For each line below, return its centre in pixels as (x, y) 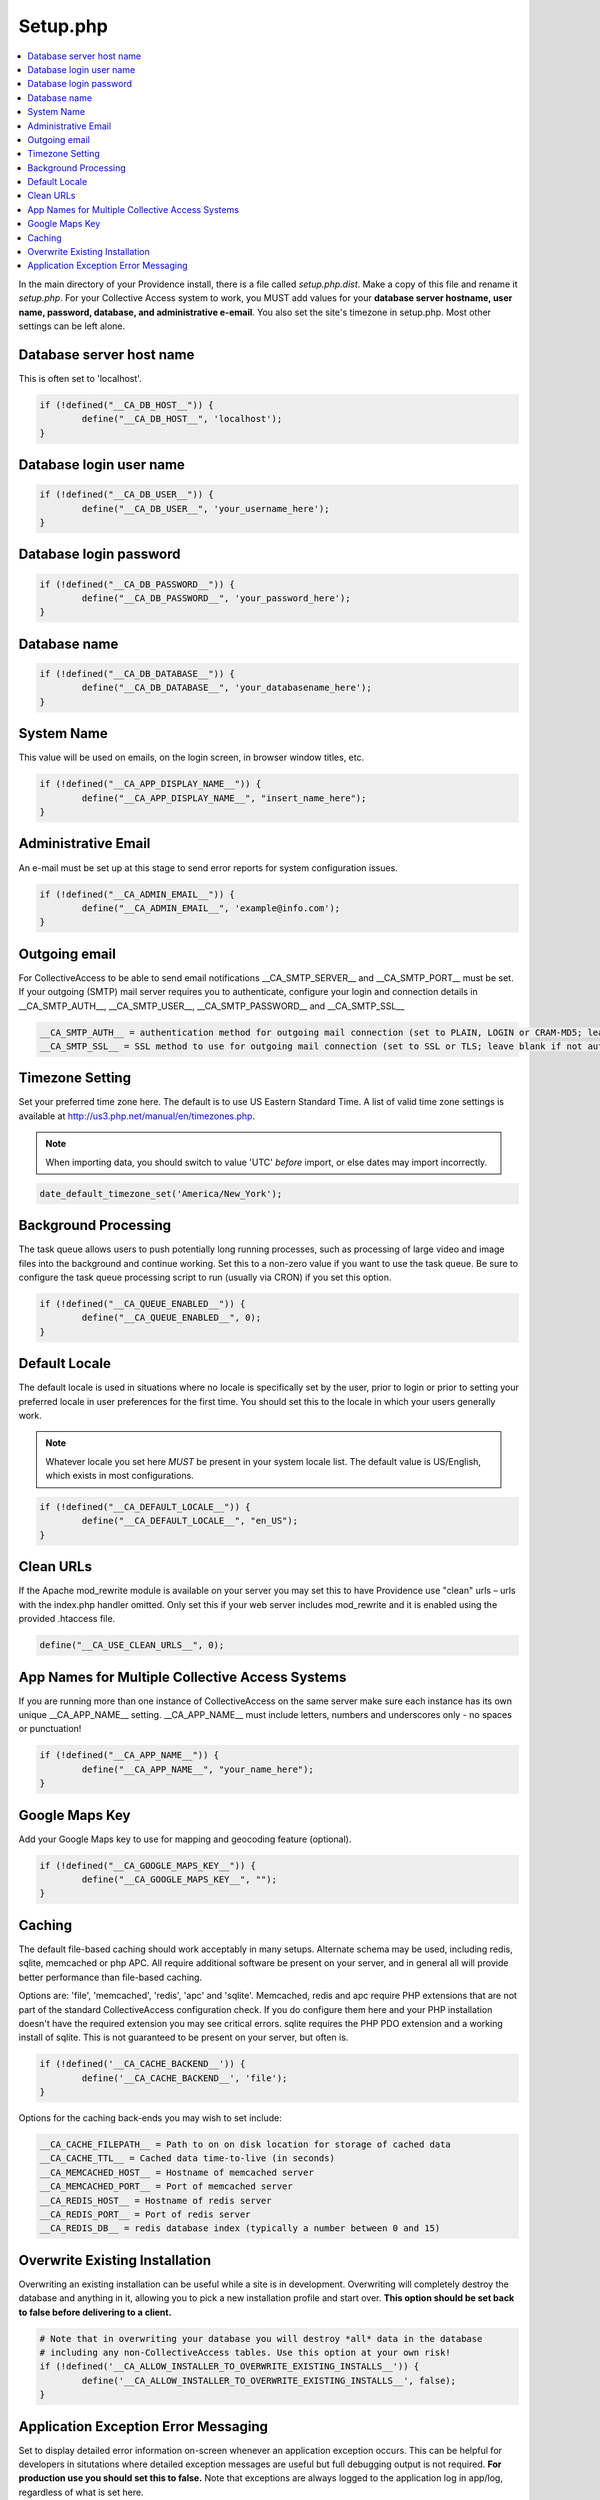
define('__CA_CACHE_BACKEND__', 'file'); (184, 2078)
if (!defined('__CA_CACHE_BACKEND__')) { (142, 2064)
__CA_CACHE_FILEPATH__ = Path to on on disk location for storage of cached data (245, 2144)
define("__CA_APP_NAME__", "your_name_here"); (197, 1769)
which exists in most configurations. (119, 1476)
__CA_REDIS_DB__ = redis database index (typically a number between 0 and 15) (240, 2228)
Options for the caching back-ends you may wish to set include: (150, 2118)
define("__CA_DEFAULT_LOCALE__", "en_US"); (190, 1521)
